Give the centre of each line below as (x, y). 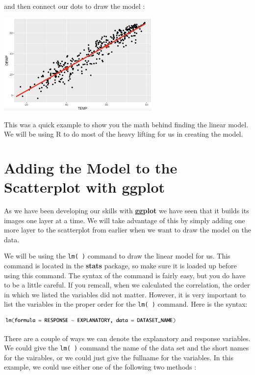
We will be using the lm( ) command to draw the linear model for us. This (117, 256)
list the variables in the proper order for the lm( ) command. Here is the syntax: (126, 304)
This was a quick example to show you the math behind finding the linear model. (126, 124)
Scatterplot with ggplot (85, 187)
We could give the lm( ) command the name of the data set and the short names (127, 348)
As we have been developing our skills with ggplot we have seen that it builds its (127, 211)
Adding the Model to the (91, 167)
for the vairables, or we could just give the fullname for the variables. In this (119, 357)
